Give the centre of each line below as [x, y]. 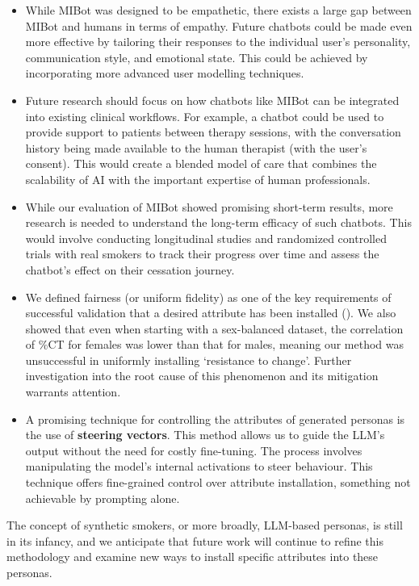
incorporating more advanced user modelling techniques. [165, 73]
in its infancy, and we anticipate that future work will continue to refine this [195, 540]
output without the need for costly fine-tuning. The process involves [194, 450]
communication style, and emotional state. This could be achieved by [197, 57]
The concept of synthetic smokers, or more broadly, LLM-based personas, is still [205, 525]
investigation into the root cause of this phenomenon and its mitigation [202, 376]
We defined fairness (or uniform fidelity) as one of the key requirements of [208, 297]
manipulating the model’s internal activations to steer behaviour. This [199, 466]
